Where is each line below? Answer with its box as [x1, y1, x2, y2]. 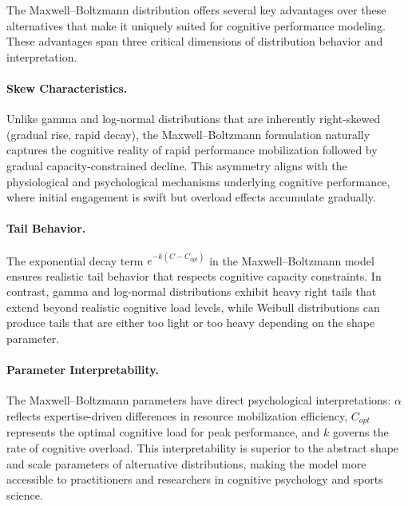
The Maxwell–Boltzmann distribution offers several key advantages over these [6, 2, 386, 18]
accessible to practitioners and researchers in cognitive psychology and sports [6, 471, 383, 488]
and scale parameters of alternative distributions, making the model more [6, 455, 366, 472]
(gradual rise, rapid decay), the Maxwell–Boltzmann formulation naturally [6, 126, 370, 142]
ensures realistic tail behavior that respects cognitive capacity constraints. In [6, 267, 382, 284]
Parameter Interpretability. [6, 361, 159, 378]
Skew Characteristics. [6, 79, 128, 96]
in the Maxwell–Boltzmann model [209, 252, 374, 269]
